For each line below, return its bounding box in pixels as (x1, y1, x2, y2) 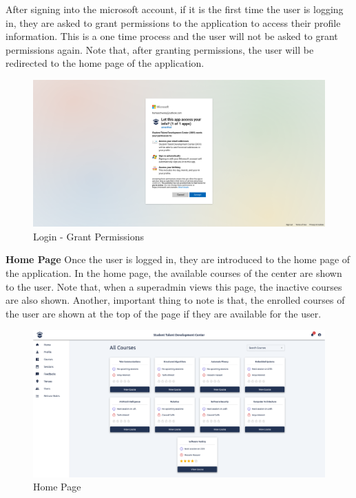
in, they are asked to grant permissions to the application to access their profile (6, 15, 341, 30)
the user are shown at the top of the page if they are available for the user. (6, 306, 322, 320)
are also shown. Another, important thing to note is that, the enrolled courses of (6, 293, 345, 307)
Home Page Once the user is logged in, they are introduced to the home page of (6, 252, 350, 267)
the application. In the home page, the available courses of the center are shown (6, 265, 342, 280)
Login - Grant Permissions (33, 229, 145, 243)
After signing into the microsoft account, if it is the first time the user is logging (6, 2, 344, 16)
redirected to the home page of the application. (6, 56, 205, 70)
